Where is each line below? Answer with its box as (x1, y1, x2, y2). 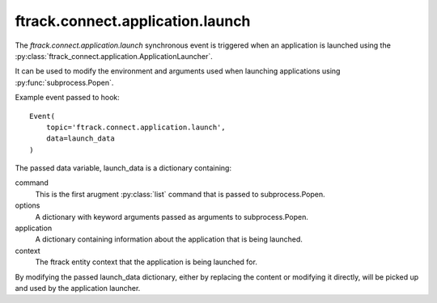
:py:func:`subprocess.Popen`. (15, 78, 114, 87)
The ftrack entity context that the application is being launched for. (35, 257, 258, 267)
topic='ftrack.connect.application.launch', (45, 122, 226, 132)
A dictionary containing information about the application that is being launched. (35, 234, 303, 244)
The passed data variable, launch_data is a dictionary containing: (15, 163, 232, 173)
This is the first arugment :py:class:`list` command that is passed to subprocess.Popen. (35, 189, 325, 199)
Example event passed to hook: (15, 93, 121, 103)
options (15, 200, 40, 210)
